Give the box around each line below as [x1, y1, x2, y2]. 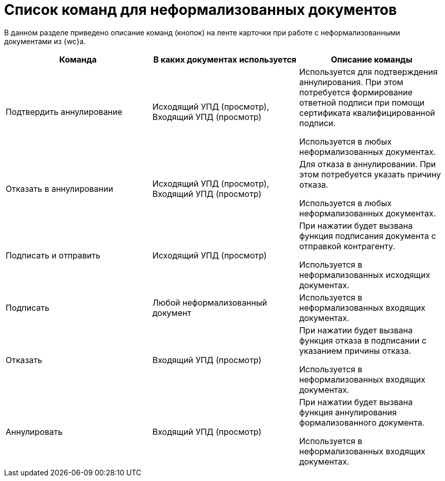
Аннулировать [6, 426, 63, 437]
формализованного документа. [299, 417, 425, 428]
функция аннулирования [299, 407, 397, 417]
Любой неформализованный [152, 297, 267, 308]
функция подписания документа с [299, 230, 436, 241]
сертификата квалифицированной [299, 107, 435, 118]
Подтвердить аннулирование [6, 106, 123, 117]
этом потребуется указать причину [299, 169, 441, 179]
